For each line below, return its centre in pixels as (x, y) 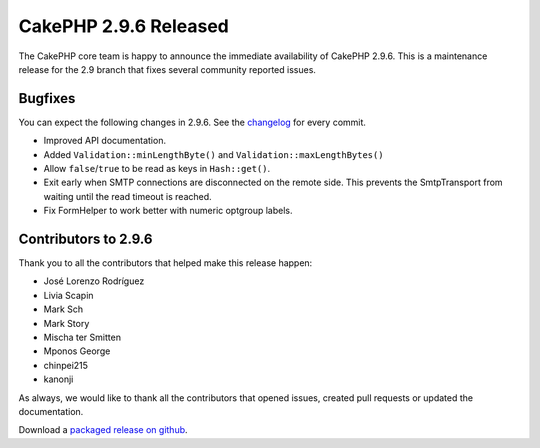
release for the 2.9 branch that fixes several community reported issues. (167, 69)
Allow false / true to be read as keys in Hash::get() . (157, 169)
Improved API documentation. (105, 141)
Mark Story (66, 323)
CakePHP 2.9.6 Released (123, 26)
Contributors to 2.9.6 (85, 239)
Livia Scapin (68, 295)
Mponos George (77, 351)
